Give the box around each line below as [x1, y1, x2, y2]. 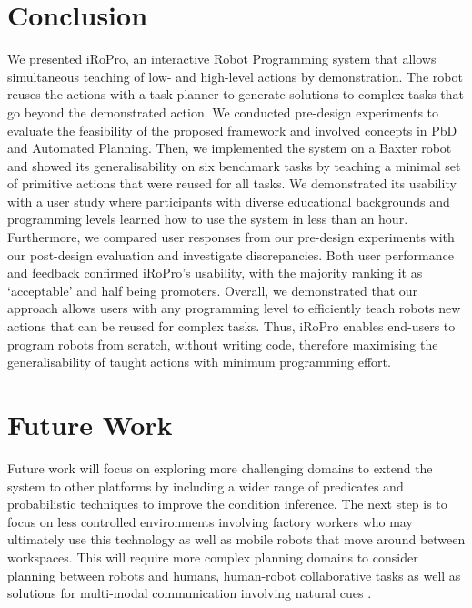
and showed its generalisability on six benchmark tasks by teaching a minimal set [7, 156, 461, 175]
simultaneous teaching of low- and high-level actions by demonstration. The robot [7, 66, 463, 86]
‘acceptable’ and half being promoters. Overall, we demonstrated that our [7, 280, 418, 299]
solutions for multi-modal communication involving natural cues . [7, 583, 372, 603]
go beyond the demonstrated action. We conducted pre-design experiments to [7, 102, 439, 121]
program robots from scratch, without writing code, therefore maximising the [7, 334, 438, 353]
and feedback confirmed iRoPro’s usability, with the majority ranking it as [7, 263, 423, 282]
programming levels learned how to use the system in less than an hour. [7, 209, 408, 228]
